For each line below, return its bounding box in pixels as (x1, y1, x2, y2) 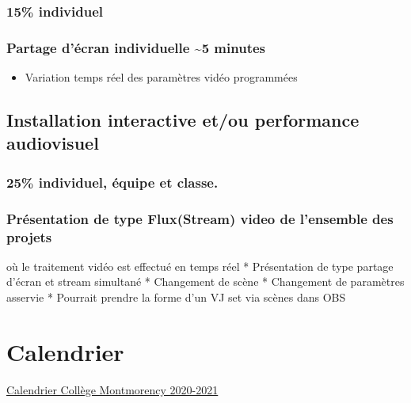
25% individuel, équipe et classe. (6, 172, 219, 192)
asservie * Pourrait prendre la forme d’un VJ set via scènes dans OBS (6, 289, 346, 305)
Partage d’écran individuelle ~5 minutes (6, 37, 266, 57)
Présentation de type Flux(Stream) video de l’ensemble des (6, 208, 394, 228)
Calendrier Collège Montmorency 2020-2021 (6, 381, 219, 397)
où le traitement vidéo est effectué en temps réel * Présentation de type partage (6, 257, 394, 274)
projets (6, 226, 52, 246)
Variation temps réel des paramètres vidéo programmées (25, 69, 298, 86)
